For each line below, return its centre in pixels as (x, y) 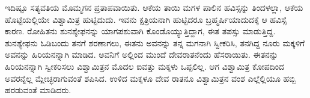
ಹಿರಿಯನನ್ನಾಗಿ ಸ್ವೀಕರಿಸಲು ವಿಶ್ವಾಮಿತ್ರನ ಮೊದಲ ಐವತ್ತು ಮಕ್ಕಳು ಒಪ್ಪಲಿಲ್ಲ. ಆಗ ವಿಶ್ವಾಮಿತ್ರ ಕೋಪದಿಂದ (145, 66)
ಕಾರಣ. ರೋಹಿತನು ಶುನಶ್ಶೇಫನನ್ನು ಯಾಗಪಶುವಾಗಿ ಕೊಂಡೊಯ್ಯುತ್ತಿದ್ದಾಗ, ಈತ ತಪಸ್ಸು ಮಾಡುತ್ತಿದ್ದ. (140, 31)
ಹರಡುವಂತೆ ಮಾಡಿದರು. (38, 90)
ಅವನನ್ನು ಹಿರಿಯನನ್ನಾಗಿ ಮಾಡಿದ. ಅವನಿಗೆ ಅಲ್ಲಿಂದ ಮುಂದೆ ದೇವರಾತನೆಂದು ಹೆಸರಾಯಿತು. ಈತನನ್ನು (142, 54)
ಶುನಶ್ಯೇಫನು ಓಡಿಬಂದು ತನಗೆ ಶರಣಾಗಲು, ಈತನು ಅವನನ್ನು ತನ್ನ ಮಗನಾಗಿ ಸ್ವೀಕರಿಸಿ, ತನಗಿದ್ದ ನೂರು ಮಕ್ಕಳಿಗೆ (155, 42)
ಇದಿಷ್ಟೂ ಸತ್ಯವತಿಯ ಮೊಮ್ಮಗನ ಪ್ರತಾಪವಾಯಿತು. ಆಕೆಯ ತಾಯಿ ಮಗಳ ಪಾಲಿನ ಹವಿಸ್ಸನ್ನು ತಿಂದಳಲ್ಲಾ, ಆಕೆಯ (154, 7)
